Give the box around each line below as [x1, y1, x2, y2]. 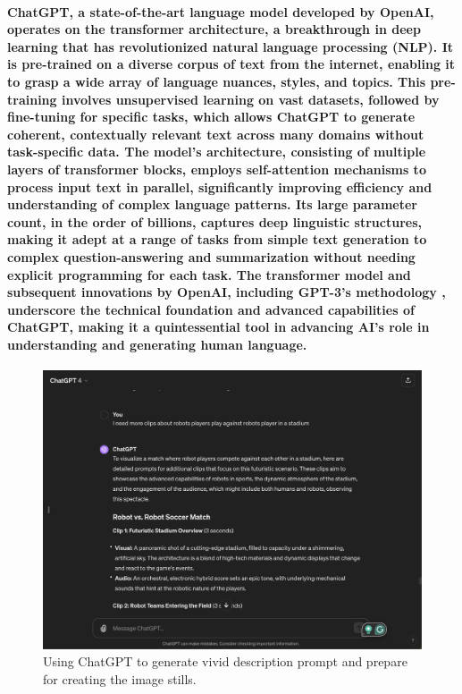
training [7, 89, 57, 108]
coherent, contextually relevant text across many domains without [7, 124, 424, 143]
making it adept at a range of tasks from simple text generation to [7, 230, 427, 249]
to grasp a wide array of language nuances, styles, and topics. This [7, 72, 426, 90]
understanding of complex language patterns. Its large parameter [7, 195, 417, 214]
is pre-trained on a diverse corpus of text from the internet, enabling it [7, 55, 456, 73]
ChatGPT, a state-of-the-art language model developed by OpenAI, [7, 2, 434, 21]
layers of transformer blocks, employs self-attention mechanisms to [7, 159, 426, 178]
